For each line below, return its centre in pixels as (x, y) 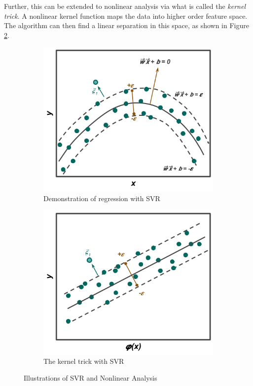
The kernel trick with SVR (84, 361)
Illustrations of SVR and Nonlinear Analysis (90, 377)
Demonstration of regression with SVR (102, 198)
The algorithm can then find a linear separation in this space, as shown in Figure (126, 25)
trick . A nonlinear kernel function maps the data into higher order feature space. (126, 16)
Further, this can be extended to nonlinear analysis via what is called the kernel (125, 6)
